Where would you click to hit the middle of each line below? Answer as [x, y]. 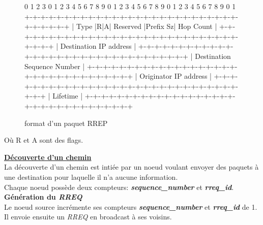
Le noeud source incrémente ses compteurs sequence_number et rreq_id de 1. [131, 206]
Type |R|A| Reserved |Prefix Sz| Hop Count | [147, 26]
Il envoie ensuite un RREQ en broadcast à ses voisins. [88, 217]
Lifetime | [68, 96]
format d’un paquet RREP [66, 123]
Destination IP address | [98, 46]
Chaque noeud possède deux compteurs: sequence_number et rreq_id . [119, 187]
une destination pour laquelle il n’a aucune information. [91, 176]
